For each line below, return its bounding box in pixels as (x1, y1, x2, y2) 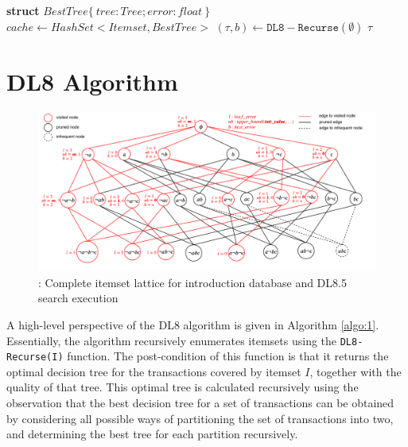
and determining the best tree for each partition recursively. (6, 426, 298, 442)
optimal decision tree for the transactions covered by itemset (6, 363, 301, 379)
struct (6, 2, 40, 18)
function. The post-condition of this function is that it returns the (67, 348, 389, 364)
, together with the (309, 363, 402, 379)
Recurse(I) (6, 352, 64, 363)
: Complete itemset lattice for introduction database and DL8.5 (38, 274, 347, 290)
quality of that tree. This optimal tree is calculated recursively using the (6, 379, 359, 395)
